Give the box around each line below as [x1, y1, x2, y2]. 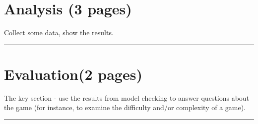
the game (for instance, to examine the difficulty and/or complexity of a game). [4, 102, 246, 113]
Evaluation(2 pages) [4, 63, 142, 84]
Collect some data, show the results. [4, 27, 114, 38]
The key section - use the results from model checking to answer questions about [4, 92, 250, 103]
